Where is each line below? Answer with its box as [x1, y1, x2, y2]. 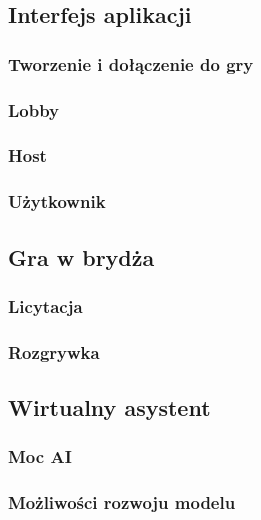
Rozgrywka [8, 339, 100, 364]
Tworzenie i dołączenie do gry [8, 51, 254, 76]
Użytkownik [8, 189, 106, 214]
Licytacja [8, 293, 83, 318]
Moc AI [8, 444, 72, 469]
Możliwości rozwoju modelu [8, 490, 236, 515]
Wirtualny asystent [8, 392, 211, 423]
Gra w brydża [8, 241, 155, 272]
